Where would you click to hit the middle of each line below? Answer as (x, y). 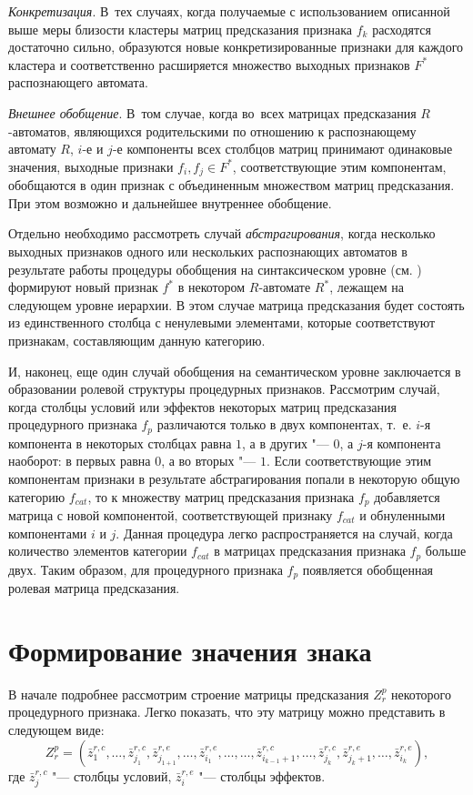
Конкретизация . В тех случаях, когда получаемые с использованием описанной (229, 11)
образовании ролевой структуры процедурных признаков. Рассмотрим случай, (224, 389)
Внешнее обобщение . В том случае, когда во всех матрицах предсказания (212, 112)
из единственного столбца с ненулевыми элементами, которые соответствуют (222, 322)
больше (446, 551)
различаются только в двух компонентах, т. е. (284, 424)
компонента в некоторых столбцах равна (120, 443)
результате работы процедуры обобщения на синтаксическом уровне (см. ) (215, 269)
